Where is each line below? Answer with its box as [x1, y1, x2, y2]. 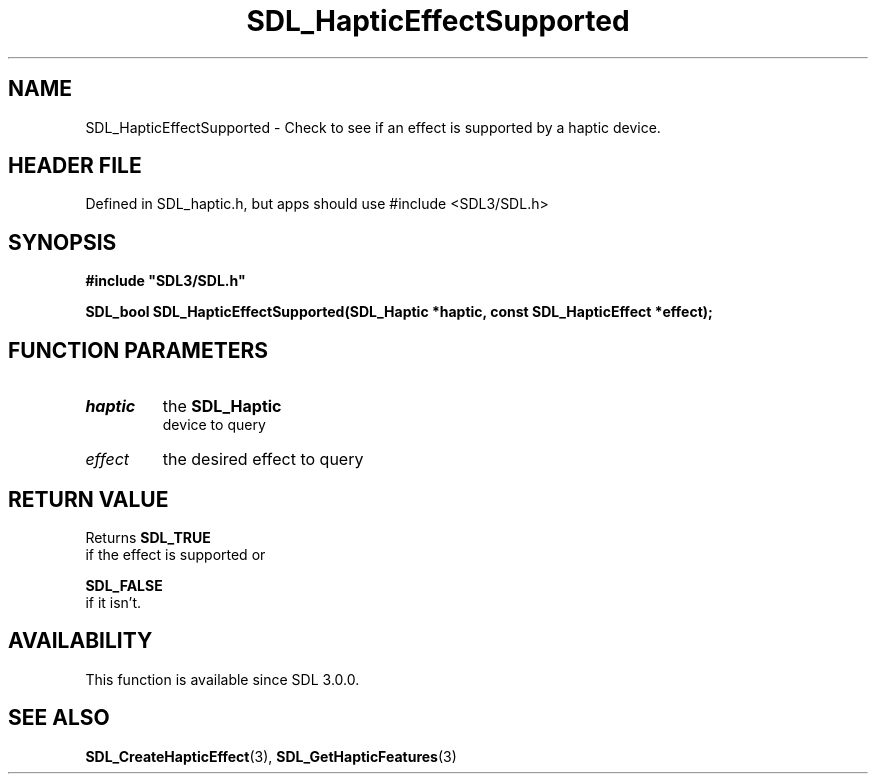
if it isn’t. [85, 593, 142, 611]
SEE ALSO [8, 705, 110, 731]
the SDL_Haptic [162, 396, 282, 417]
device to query [162, 416, 266, 434]
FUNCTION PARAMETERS [8, 337, 268, 363]
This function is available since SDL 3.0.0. [85, 670, 360, 688]
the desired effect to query [162, 449, 364, 470]
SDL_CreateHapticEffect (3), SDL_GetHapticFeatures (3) [85, 747, 457, 765]
